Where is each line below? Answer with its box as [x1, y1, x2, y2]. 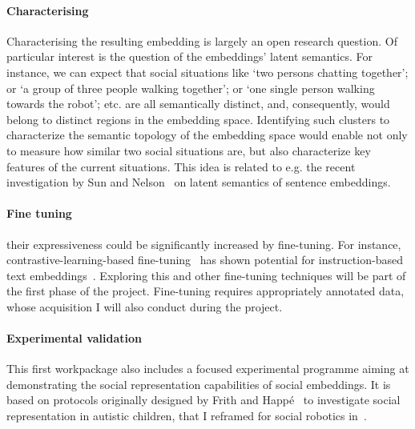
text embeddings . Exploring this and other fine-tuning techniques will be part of [6, 267, 406, 283]
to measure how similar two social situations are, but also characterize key [6, 142, 371, 158]
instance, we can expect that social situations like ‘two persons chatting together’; [6, 63, 409, 80]
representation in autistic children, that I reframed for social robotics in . [6, 407, 367, 424]
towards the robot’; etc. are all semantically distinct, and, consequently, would [6, 95, 390, 112]
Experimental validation [6, 330, 143, 347]
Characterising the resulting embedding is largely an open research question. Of [6, 32, 397, 49]
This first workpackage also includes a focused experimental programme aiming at [6, 360, 409, 377]
